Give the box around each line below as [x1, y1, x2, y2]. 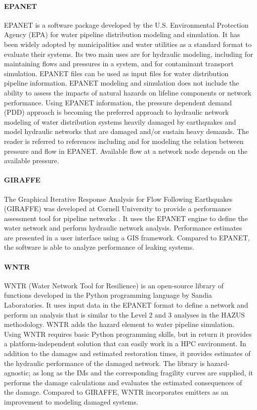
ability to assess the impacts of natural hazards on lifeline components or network [4, 87, 252, 97]
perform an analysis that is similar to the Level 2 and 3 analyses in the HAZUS [4, 309, 245, 319]
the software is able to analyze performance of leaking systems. [4, 242, 195, 252]
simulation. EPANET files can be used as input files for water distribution [4, 68, 229, 78]
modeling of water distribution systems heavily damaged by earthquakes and [4, 116, 236, 127]
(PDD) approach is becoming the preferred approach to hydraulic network [4, 107, 229, 117]
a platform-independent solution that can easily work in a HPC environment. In [4, 338, 247, 349]
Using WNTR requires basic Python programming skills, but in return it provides [4, 328, 252, 339]
